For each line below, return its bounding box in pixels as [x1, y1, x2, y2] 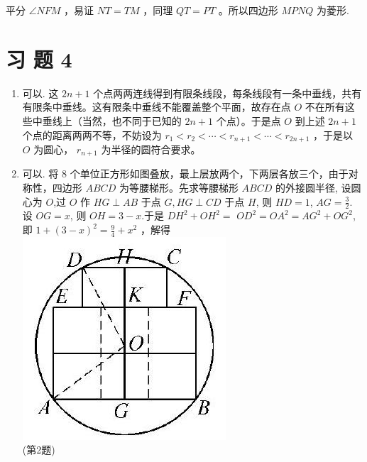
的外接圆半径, [275, 180, 338, 194]
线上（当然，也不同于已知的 [52, 113, 182, 128]
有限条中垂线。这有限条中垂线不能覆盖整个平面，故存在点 [22, 99, 291, 114]
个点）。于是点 [216, 113, 281, 128]
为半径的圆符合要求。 [101, 141, 201, 156]
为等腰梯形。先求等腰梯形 [119, 180, 239, 194]
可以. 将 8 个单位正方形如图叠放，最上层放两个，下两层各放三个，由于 [22, 166, 349, 181]
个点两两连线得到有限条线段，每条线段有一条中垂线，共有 [93, 85, 362, 100]
